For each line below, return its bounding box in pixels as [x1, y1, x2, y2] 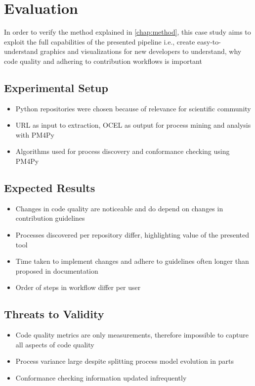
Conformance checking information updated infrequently [15, 373, 187, 383]
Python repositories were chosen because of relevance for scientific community [15, 103, 251, 113]
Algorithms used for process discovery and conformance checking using [15, 146, 230, 156]
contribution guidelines [15, 213, 85, 223]
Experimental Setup [4, 80, 108, 95]
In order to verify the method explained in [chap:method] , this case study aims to [4, 27, 251, 37]
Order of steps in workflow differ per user [15, 282, 141, 292]
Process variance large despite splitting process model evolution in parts [15, 356, 234, 366]
